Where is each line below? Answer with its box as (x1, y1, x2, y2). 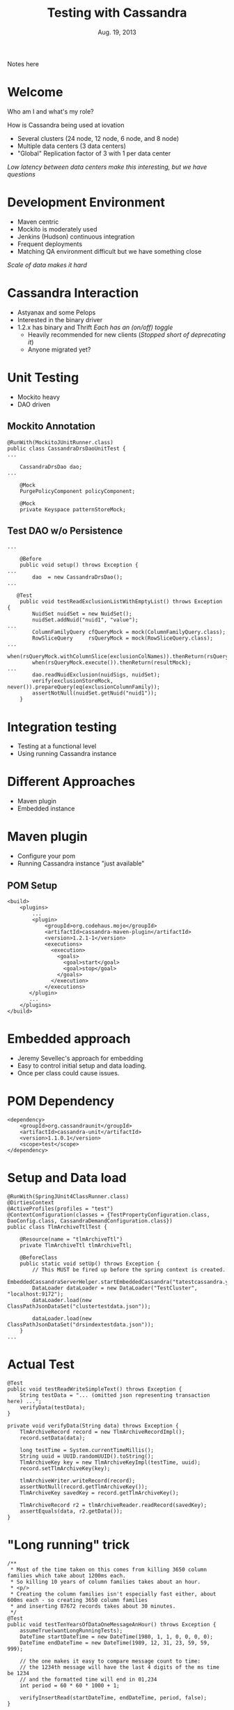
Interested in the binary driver (17, 315, 103, 324)
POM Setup (7, 879, 58, 891)
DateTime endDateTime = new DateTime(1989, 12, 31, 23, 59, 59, (19, 1639, 210, 1647)
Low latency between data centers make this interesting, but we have (7, 162, 208, 171)
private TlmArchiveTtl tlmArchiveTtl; (19, 1241, 132, 1249)
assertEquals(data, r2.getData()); (19, 1508, 123, 1515)
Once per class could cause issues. (17, 1068, 120, 1077)
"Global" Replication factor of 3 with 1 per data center (17, 149, 171, 158)
